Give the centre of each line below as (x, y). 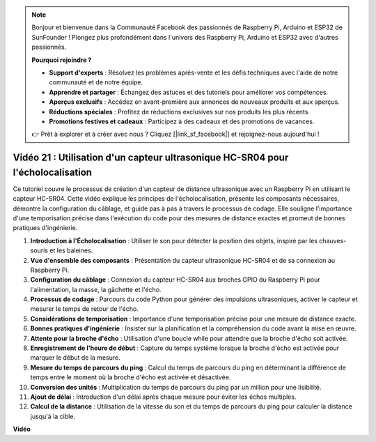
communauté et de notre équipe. (96, 82)
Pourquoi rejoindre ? (62, 60)
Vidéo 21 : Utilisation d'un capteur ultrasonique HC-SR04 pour (151, 158)
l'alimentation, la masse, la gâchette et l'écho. (96, 289)
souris (39, 250)
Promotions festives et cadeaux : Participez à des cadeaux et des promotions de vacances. (182, 121)
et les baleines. (71, 250)
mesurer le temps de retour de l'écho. (84, 309)
